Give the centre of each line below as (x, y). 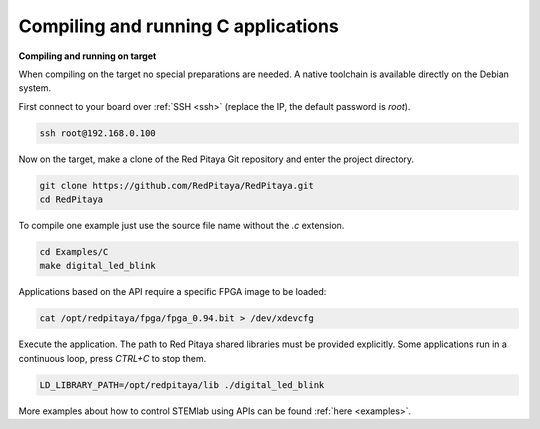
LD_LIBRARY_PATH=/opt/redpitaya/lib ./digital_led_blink (182, 384)
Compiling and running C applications (178, 26)
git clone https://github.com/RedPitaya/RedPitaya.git (176, 185)
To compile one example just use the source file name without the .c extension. (181, 226)
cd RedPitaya (71, 199)
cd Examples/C (74, 252)
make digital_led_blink (98, 266)
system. (35, 88)
